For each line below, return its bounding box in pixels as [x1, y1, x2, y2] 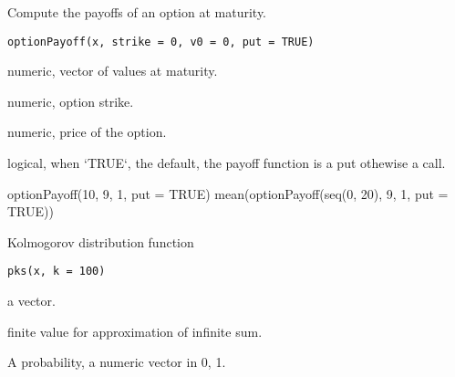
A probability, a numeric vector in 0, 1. [7, 352, 226, 372]
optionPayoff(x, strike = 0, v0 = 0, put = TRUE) [7, 35, 315, 48]
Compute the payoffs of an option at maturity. [7, 3, 267, 21]
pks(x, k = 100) [7, 265, 106, 278]
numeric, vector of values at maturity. [7, 61, 218, 80]
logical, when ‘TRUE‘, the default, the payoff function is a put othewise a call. [7, 153, 446, 173]
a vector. [7, 291, 56, 310]
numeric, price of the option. [7, 122, 167, 141]
